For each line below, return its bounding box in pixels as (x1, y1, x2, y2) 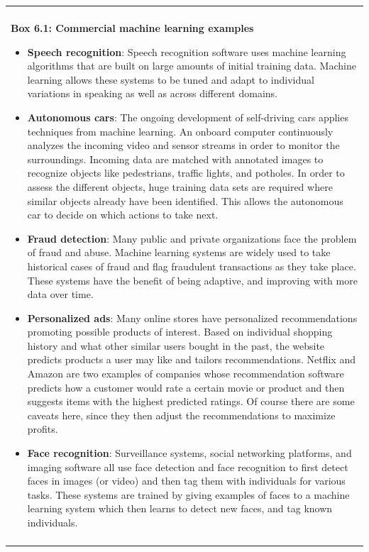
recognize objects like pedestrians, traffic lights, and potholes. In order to (27, 165, 345, 180)
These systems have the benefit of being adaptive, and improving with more (27, 272, 358, 287)
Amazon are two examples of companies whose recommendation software (27, 366, 344, 381)
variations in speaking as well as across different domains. (27, 86, 277, 101)
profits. (27, 421, 58, 436)
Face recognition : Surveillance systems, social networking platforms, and (27, 446, 352, 460)
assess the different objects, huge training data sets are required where (27, 179, 333, 194)
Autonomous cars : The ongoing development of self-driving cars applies (27, 109, 348, 124)
